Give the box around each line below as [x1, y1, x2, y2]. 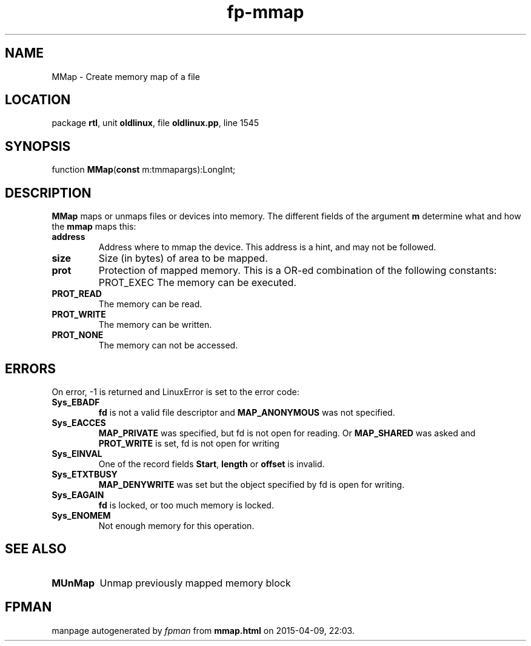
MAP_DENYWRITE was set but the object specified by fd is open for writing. [98, 479, 405, 490]
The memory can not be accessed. [98, 340, 238, 351]
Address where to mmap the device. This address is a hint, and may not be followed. [98, 242, 436, 253]
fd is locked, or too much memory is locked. [98, 499, 274, 510]
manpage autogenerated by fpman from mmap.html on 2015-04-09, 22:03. [52, 625, 355, 636]
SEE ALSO [5, 541, 67, 557]
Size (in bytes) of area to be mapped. [98, 252, 268, 265]
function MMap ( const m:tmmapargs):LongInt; [52, 164, 236, 175]
